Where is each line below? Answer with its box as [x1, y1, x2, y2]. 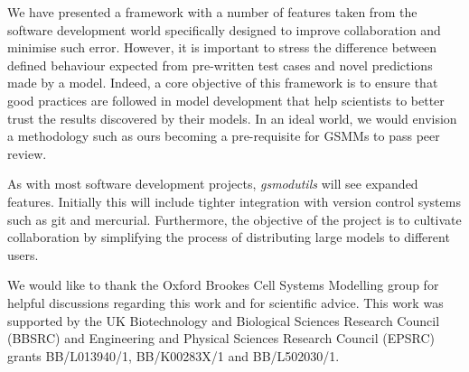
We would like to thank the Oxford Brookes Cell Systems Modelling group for [7, 275, 439, 294]
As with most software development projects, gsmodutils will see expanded [7, 174, 418, 193]
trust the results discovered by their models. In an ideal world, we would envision [7, 108, 457, 127]
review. [7, 144, 47, 163]
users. [7, 245, 39, 264]
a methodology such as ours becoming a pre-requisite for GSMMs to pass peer [7, 126, 440, 145]
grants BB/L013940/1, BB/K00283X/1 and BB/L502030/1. [7, 346, 340, 365]
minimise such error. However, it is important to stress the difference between [7, 38, 437, 57]
